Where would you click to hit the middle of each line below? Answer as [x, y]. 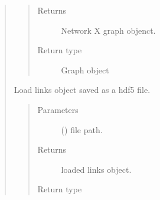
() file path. [82, 129]
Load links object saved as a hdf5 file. [82, 90]
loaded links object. [96, 169]
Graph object [85, 70]
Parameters [58, 109]
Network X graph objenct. [108, 30]
